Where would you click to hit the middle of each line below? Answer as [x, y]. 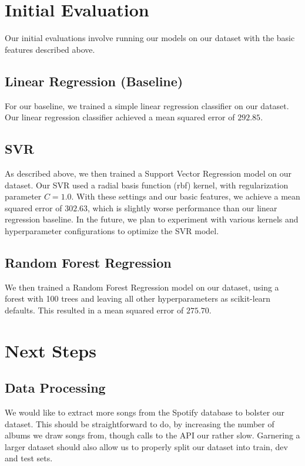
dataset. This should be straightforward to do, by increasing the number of [140, 423]
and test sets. [29, 458]
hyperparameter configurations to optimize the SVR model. [112, 230]
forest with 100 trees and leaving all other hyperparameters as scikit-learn [138, 298]
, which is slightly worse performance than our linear [182, 207]
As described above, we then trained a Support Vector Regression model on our [148, 173]
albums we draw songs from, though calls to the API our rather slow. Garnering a [152, 435]
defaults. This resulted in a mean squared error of [94, 310]
